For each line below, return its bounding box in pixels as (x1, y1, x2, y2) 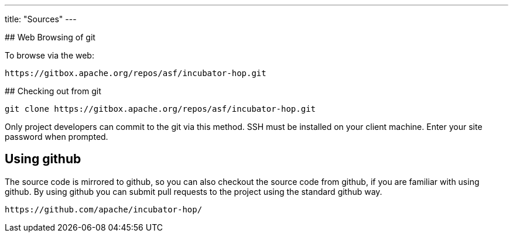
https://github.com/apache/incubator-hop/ (5, 204, 203, 214)
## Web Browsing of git (5, 32, 95, 42)
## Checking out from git (5, 86, 101, 96)
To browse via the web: (5, 50, 94, 60)
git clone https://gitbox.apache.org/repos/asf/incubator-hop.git (5, 104, 316, 114)
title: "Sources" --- (5, 14, 77, 24)
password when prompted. (5, 132, 108, 142)
